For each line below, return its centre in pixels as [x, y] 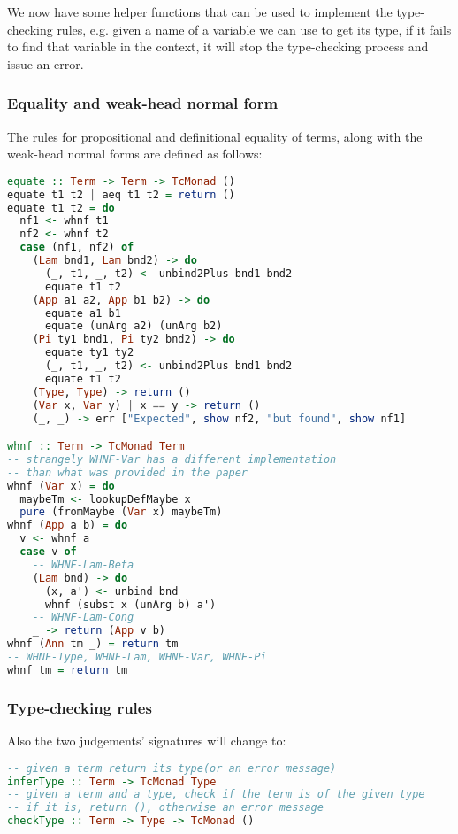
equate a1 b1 [83, 313]
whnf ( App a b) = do [68, 525]
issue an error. [46, 63]
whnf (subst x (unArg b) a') [130, 604]
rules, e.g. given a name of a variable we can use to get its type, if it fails [254, 29]
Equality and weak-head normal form [143, 103]
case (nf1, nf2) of [77, 247]
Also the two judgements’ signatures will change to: [147, 741]
